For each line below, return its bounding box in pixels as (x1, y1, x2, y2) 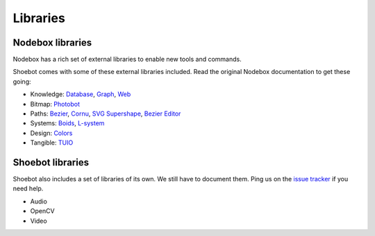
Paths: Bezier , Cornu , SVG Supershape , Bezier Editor (30, 109, 181, 118)
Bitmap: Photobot (30, 100, 80, 108)
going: (12, 77, 31, 86)
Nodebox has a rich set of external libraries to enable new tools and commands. (12, 55, 242, 64)
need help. (12, 184, 44, 193)
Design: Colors (30, 129, 73, 137)
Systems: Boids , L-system (30, 119, 105, 127)
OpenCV (30, 207, 55, 215)
